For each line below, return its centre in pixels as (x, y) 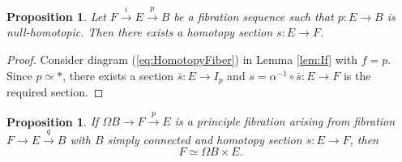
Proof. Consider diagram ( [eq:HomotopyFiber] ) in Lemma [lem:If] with (182, 59)
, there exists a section (118, 75)
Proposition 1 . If (53, 121)
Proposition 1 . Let (56, 16)
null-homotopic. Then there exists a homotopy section (140, 32)
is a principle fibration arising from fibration (285, 121)
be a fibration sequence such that (254, 16)
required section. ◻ (55, 92)
